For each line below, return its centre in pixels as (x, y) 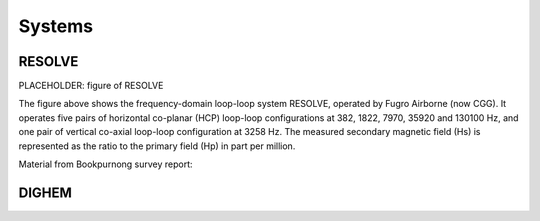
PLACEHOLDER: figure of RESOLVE (91, 86)
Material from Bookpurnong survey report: (106, 164)
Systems (56, 26)
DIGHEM (45, 192)
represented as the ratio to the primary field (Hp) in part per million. (157, 146)
